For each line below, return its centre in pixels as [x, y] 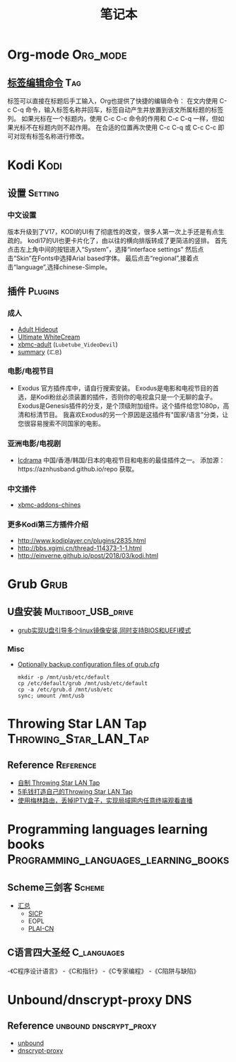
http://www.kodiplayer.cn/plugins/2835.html [82, 540]
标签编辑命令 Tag [44, 82]
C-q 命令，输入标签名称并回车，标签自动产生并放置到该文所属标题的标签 [118, 110]
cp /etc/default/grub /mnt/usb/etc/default [83, 684]
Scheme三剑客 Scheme [56, 887]
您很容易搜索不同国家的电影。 [61, 423]
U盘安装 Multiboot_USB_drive [71, 612]
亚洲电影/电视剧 [34, 443]
